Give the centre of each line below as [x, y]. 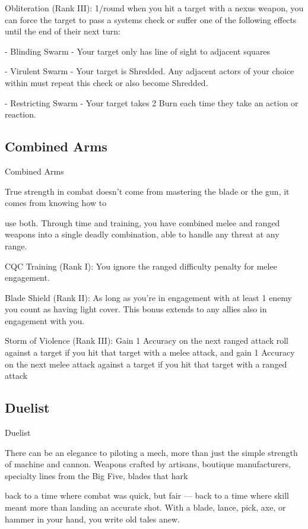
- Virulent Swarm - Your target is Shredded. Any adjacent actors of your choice [150, 71]
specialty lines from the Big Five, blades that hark [96, 475]
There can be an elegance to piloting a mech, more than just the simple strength [151, 452]
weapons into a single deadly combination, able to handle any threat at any [142, 234]
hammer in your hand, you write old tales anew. [92, 519]
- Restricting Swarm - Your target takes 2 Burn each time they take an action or [152, 102]
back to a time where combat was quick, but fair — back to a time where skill [147, 495]
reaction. [20, 114]
